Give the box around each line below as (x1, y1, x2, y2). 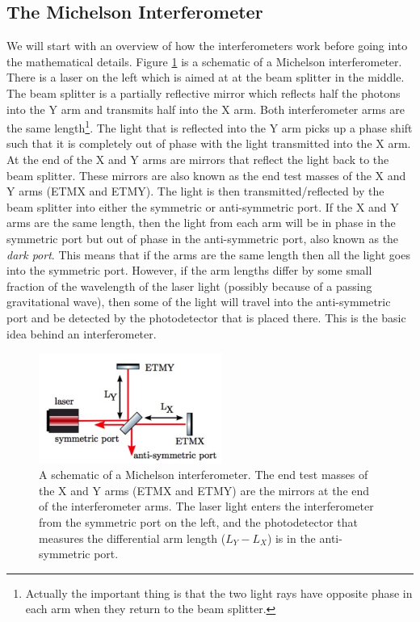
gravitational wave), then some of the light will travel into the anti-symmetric (6, 293, 391, 310)
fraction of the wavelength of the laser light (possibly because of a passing (6, 277, 372, 294)
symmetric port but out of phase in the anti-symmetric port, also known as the (6, 229, 399, 246)
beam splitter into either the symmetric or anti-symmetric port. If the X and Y (6, 198, 399, 215)
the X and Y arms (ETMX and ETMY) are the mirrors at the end (39, 481, 370, 498)
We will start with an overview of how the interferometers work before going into (6, 37, 408, 54)
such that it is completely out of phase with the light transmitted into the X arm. (6, 135, 411, 152)
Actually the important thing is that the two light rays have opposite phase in (25, 584, 413, 601)
